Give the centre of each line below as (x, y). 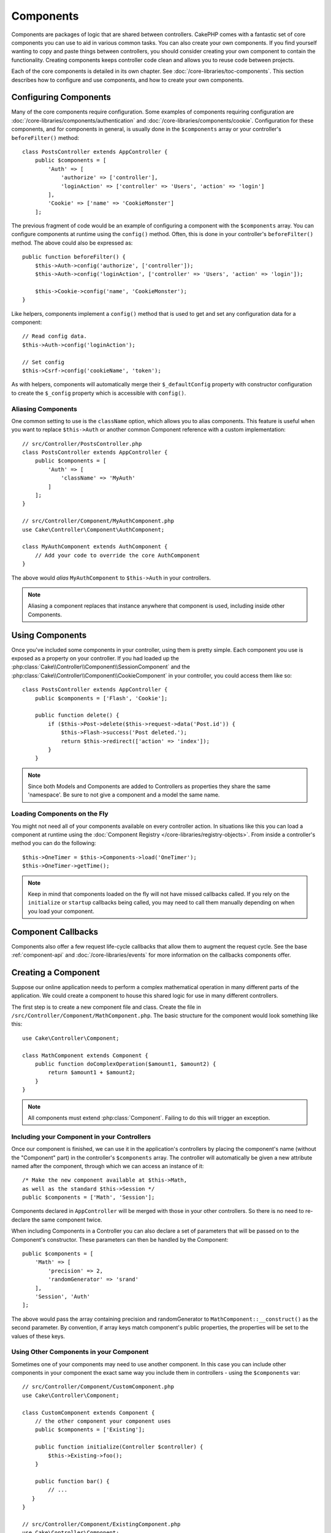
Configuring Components (61, 97)
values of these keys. (38, 1336)
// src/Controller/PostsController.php (82, 444)
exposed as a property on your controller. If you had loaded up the (95, 658)
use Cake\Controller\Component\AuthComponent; (93, 529)
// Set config (43, 362)
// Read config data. (55, 336)
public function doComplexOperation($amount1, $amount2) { (125, 1064)
